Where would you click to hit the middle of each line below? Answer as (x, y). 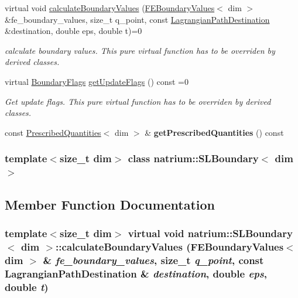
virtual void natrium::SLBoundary (210, 233)
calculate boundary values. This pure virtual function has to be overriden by (140, 50)
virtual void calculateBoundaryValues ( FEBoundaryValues (110, 8)
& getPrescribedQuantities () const (214, 132)
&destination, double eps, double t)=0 (73, 31)
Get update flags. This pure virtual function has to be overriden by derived (138, 101)
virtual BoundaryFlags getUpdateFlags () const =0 (97, 81)
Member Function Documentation (110, 204)
